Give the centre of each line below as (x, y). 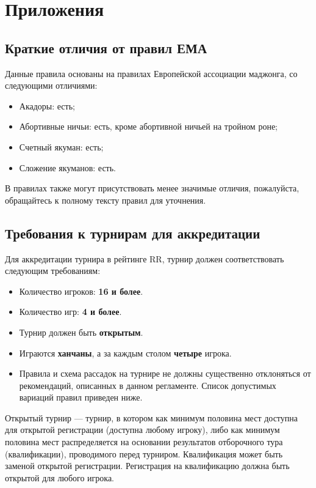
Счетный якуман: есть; (61, 146)
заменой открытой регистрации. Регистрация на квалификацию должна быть (147, 466)
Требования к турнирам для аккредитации (133, 233)
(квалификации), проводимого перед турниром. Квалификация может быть (144, 453)
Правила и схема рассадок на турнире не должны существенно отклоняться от (165, 373)
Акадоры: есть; (47, 105)
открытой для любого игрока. (59, 477)
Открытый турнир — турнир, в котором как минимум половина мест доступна (151, 417)
